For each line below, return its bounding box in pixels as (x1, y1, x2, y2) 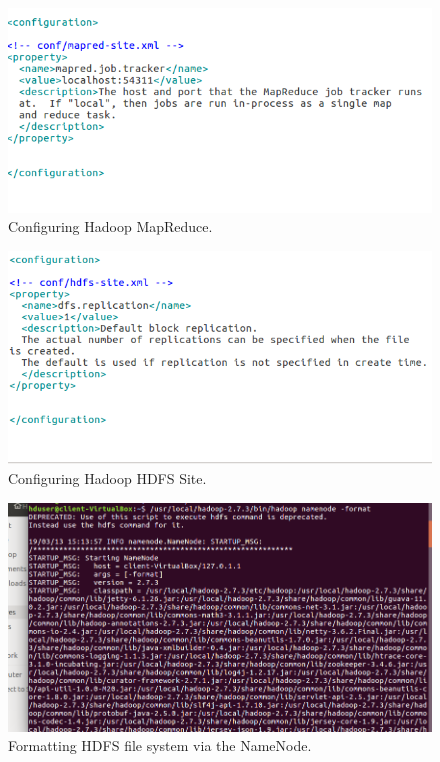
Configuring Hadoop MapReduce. (8, 216, 213, 237)
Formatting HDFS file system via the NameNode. (8, 735, 312, 756)
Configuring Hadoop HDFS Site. (8, 467, 207, 488)
